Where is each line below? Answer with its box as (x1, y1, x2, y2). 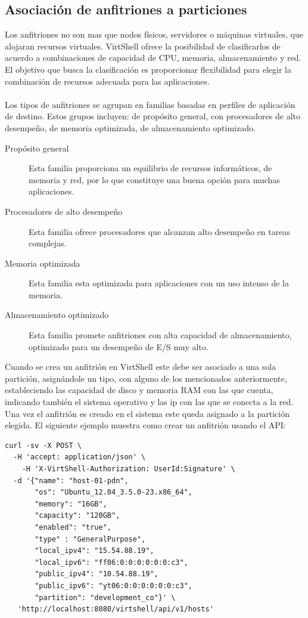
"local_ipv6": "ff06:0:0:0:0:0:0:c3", (35, 558, 188, 567)
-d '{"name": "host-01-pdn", (13, 476, 129, 485)
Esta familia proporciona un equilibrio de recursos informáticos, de (29, 162, 272, 174)
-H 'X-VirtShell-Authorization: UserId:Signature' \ (21, 465, 235, 474)
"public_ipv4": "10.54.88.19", (35, 570, 158, 579)
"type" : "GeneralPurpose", (35, 534, 146, 543)
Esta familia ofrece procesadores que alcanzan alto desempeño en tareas (29, 225, 290, 237)
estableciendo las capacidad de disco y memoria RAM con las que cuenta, (5, 384, 273, 396)
